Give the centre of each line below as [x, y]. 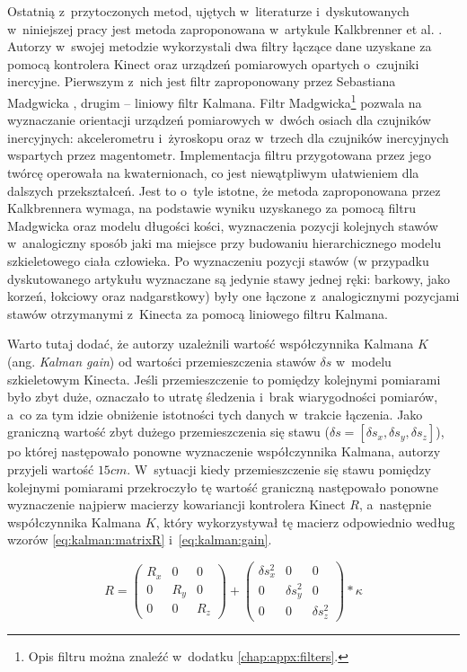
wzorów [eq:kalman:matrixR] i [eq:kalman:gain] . [140, 539]
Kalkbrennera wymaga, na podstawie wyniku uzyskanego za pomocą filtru [211, 208]
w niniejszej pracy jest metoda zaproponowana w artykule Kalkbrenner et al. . [225, 28]
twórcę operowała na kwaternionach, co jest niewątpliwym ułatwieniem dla [213, 172]
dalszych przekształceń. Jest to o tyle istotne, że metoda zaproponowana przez [224, 190]
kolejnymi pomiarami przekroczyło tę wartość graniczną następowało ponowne [223, 486]
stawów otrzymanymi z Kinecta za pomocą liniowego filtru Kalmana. [198, 313]
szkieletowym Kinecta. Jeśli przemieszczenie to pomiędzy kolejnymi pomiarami [224, 379]
